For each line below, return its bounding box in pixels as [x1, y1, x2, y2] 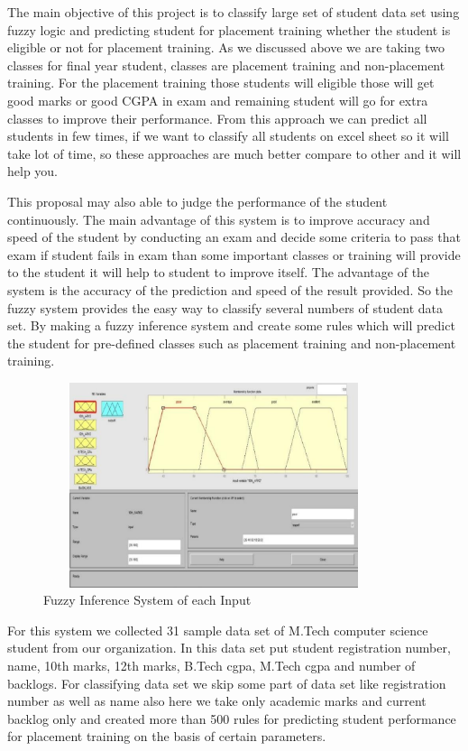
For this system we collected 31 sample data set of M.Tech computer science [7, 620, 428, 639]
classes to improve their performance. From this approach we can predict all [7, 108, 427, 127]
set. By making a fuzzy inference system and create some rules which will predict [7, 316, 455, 335]
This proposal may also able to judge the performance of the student [7, 191, 388, 210]
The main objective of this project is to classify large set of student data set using [7, 3, 460, 21]
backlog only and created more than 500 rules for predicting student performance [7, 709, 456, 728]
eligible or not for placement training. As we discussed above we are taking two [7, 38, 445, 57]
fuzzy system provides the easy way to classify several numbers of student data [7, 298, 443, 317]
